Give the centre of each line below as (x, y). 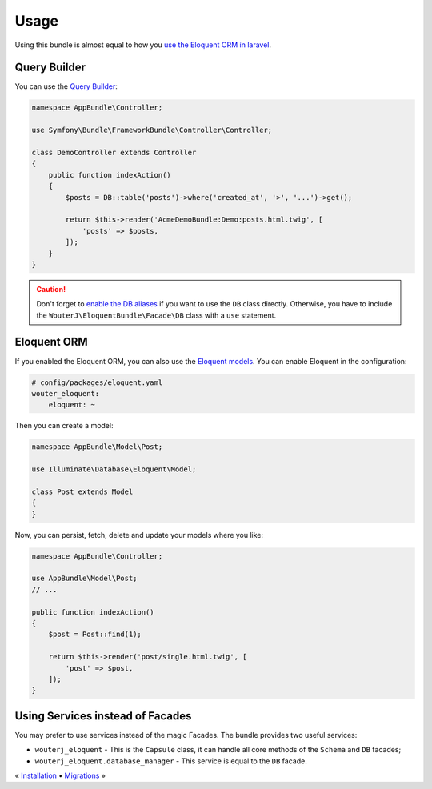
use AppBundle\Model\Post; (84, 579)
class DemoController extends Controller (114, 152)
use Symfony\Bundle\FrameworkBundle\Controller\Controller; (152, 130)
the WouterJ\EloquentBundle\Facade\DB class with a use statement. (156, 315)
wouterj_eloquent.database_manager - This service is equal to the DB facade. (171, 761)
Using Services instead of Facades (103, 716)
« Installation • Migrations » (60, 775)
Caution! (51, 289)
